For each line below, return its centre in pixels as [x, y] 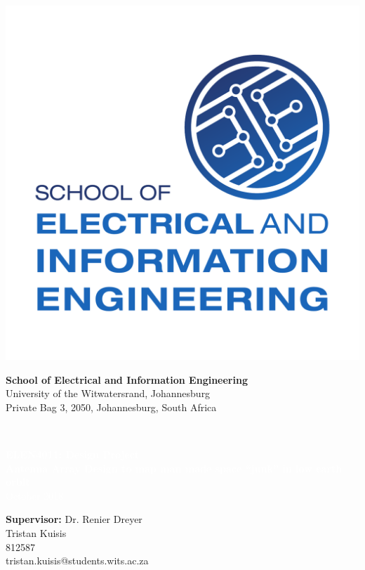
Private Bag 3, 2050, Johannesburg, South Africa [111, 407]
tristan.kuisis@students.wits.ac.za [77, 561]
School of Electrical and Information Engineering [127, 379]
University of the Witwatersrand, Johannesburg [108, 393]
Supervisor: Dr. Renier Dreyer [74, 519]
